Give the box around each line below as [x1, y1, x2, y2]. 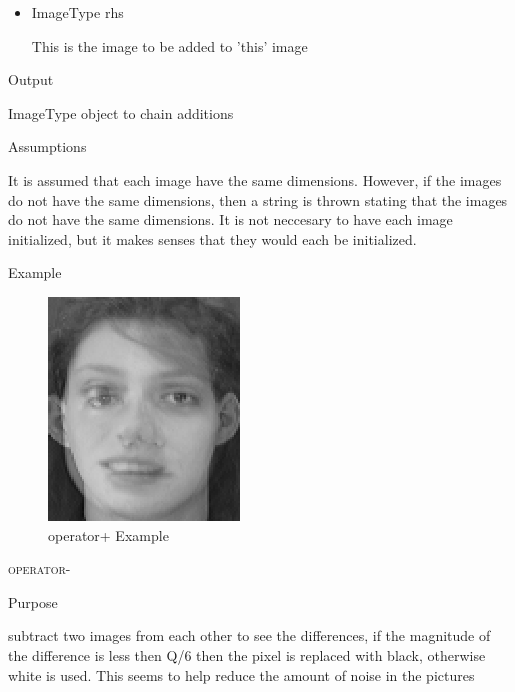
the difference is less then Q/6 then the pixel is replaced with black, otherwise [8, 644, 486, 665]
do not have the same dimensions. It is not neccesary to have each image [8, 209, 453, 230]
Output [8, 69, 54, 90]
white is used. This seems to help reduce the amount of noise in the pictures [8, 664, 475, 685]
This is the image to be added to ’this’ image [31, 35, 308, 56]
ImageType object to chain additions [8, 102, 234, 123]
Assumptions [8, 136, 87, 157]
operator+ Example [48, 524, 169, 545]
